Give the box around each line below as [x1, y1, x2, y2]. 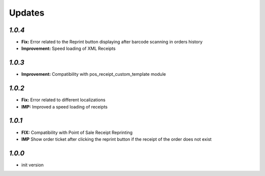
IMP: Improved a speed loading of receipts [21, 104, 108, 110]
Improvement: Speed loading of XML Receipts [21, 45, 116, 51]
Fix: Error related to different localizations [21, 97, 106, 103]
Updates [9, 7, 45, 18]
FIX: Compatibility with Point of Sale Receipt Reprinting [21, 130, 132, 135]
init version [21, 162, 44, 168]
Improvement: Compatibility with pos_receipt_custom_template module [21, 71, 166, 77]
